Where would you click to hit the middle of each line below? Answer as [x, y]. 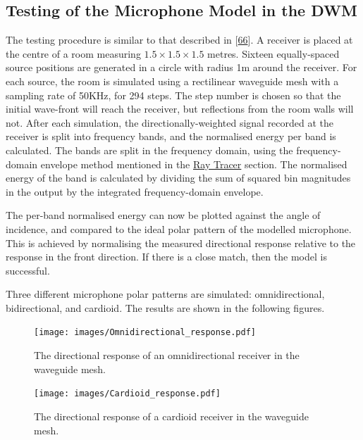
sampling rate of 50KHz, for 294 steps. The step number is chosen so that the [173, 95]
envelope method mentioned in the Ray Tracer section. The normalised [194, 164]
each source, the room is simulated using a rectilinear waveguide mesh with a [172, 81]
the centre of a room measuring [73, 53]
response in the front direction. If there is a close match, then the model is [166, 257]
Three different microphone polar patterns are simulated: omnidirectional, [165, 294]
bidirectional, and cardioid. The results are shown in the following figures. [165, 307]
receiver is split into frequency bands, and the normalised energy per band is [171, 136]
